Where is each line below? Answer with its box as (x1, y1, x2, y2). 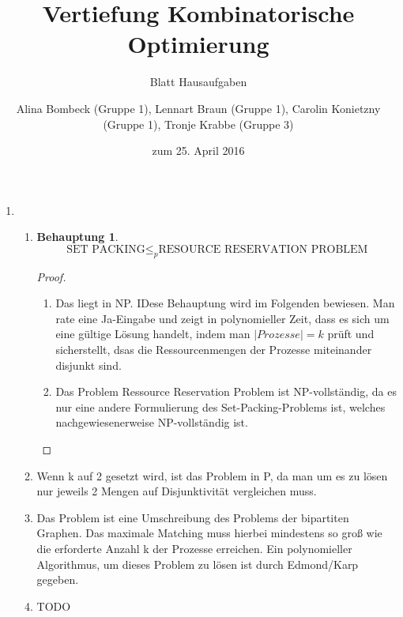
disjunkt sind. (55, 356, 122, 373)
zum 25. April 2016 (152, 142, 245, 159)
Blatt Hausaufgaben (149, 73, 247, 90)
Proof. (36, 268, 66, 284)
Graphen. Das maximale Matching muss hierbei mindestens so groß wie (36, 525, 382, 541)
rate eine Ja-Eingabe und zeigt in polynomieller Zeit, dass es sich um (55, 310, 390, 326)
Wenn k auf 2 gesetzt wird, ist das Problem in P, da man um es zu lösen (36, 467, 388, 483)
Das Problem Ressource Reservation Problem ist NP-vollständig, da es (55, 383, 397, 400)
